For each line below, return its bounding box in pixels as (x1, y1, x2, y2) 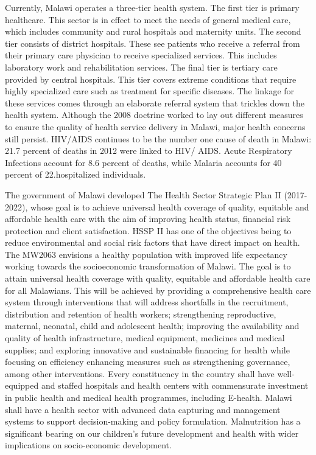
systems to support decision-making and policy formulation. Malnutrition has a (5, 415, 301, 428)
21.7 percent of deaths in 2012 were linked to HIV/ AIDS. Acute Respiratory (5, 144, 292, 157)
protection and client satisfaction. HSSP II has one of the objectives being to (5, 224, 292, 237)
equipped (5, 379, 39, 392)
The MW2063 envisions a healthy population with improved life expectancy (5, 248, 287, 260)
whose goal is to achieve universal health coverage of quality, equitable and (30, 200, 309, 213)
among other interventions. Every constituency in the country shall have (5, 367, 275, 380)
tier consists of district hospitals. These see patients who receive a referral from (5, 36, 300, 49)
